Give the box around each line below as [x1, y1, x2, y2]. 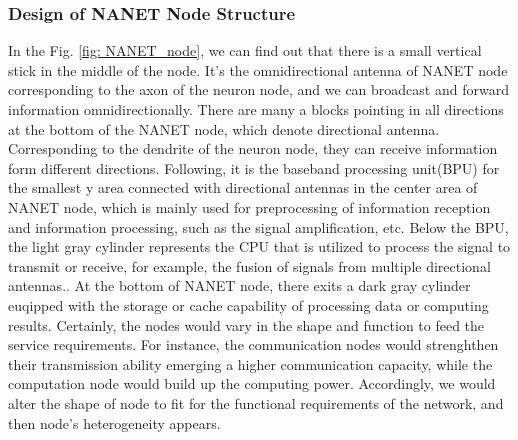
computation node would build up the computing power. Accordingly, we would [8, 373, 496, 394]
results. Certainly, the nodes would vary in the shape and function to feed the [8, 314, 485, 335]
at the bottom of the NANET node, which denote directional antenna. [8, 118, 440, 139]
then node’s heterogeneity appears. [8, 412, 221, 433]
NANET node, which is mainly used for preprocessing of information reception [8, 196, 491, 217]
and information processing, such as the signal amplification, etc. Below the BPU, [8, 216, 509, 237]
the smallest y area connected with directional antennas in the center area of [8, 177, 478, 198]
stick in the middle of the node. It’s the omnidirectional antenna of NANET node [8, 59, 508, 80]
